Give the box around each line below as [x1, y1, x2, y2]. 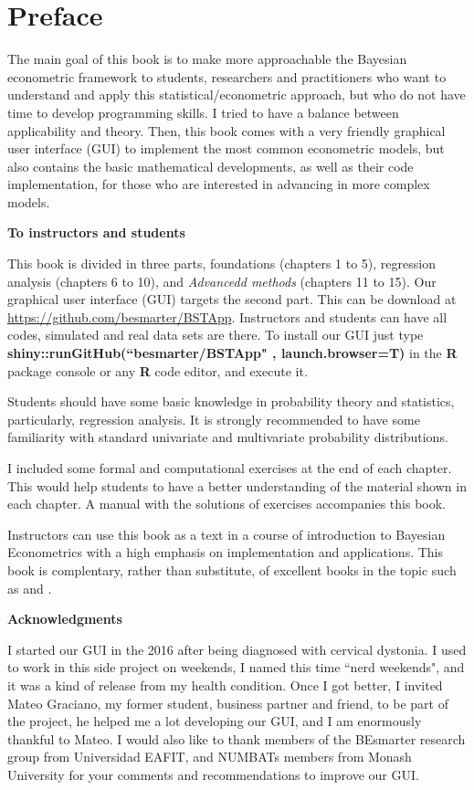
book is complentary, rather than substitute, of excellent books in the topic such [7, 560, 457, 579]
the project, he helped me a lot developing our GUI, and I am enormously [7, 711, 422, 731]
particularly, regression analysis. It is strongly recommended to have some [7, 409, 420, 428]
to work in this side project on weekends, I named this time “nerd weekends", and [7, 658, 465, 677]
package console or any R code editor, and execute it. [7, 361, 308, 380]
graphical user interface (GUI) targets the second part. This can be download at [7, 290, 457, 309]
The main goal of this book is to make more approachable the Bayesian [7, 49, 407, 68]
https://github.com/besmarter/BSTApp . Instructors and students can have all [7, 307, 448, 326]
